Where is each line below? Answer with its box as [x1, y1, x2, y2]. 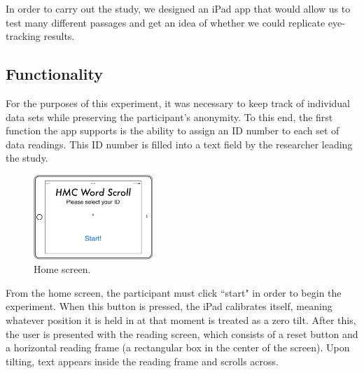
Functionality [6, 63, 103, 85]
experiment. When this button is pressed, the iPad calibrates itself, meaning [6, 299, 332, 314]
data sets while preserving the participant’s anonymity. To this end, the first [6, 109, 333, 124]
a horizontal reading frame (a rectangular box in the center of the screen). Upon [6, 340, 350, 355]
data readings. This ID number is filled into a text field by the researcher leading [6, 136, 353, 151]
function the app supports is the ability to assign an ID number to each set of [6, 123, 339, 138]
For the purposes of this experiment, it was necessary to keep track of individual [6, 95, 351, 110]
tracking [6, 29, 41, 43]
